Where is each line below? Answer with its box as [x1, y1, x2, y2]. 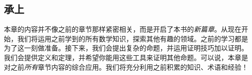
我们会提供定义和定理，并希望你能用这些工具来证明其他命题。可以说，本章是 [4, 52, 248, 62]
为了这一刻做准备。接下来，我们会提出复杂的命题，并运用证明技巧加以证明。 [4, 43, 248, 53]
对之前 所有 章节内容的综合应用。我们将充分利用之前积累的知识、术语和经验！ [4, 62, 248, 72]
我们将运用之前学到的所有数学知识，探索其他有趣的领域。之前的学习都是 [17, 33, 248, 43]
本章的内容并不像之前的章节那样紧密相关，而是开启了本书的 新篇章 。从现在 [4, 24, 241, 34]
